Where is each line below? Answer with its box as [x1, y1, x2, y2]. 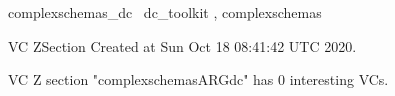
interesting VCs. [289, 69, 389, 90]
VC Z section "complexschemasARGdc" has [8, 69, 274, 90]
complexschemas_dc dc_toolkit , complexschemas [8, 2, 322, 22]
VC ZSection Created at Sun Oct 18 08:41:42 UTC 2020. [8, 35, 357, 56]
